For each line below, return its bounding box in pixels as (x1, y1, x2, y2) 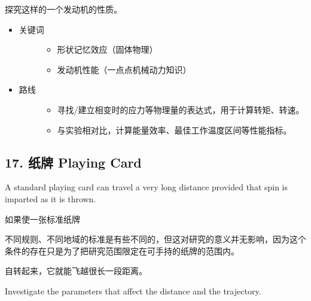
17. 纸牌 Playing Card (5, 153, 142, 171)
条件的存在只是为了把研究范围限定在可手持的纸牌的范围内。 (5, 244, 239, 257)
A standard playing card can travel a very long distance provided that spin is (5, 181, 288, 193)
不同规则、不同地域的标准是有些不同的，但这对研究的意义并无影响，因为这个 (5, 233, 306, 245)
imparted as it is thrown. (5, 192, 96, 205)
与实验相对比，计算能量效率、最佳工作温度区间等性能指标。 (57, 123, 292, 136)
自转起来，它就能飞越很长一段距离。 (5, 264, 147, 277)
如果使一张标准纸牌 (5, 212, 80, 225)
